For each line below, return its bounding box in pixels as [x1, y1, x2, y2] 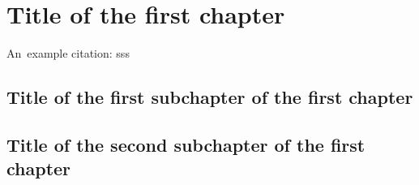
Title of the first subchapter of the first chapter [6, 84, 413, 110]
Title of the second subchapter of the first [6, 131, 366, 157]
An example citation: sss [6, 45, 130, 62]
